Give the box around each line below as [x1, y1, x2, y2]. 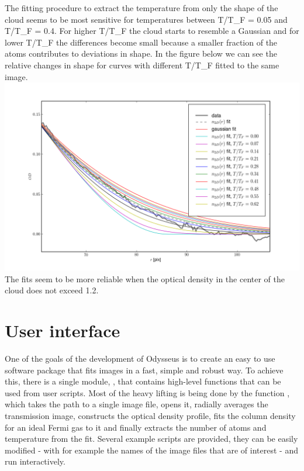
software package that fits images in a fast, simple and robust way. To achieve [5, 363, 284, 376]
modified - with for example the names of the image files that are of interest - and [5, 444, 298, 456]
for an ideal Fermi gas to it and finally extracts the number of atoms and [5, 421, 267, 433]
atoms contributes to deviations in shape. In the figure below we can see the [5, 47, 277, 60]
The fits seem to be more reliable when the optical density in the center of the [5, 272, 285, 285]
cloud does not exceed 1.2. [5, 284, 99, 296]
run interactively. [5, 455, 65, 467]
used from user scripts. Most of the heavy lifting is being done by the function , [5, 386, 290, 399]
